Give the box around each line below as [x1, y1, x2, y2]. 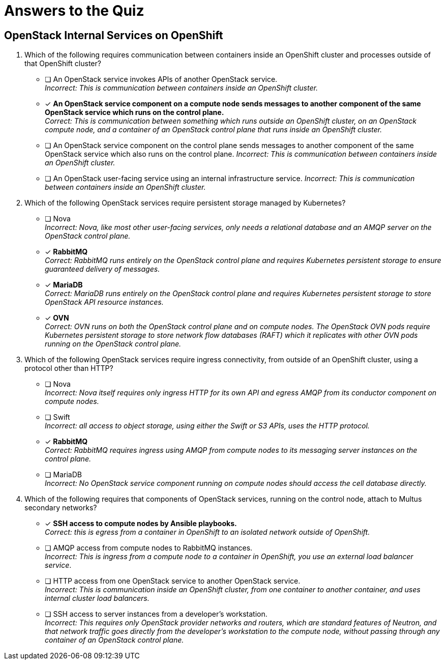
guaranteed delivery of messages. [45, 265, 160, 274]
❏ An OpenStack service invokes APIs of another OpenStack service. [45, 75, 278, 84]
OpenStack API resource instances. [45, 298, 164, 307]
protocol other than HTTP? [24, 364, 113, 373]
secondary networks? [24, 503, 97, 512]
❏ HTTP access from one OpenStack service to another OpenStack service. [45, 576, 301, 586]
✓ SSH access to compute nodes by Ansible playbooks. [45, 519, 237, 528]
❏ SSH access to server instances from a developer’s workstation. [45, 610, 268, 619]
